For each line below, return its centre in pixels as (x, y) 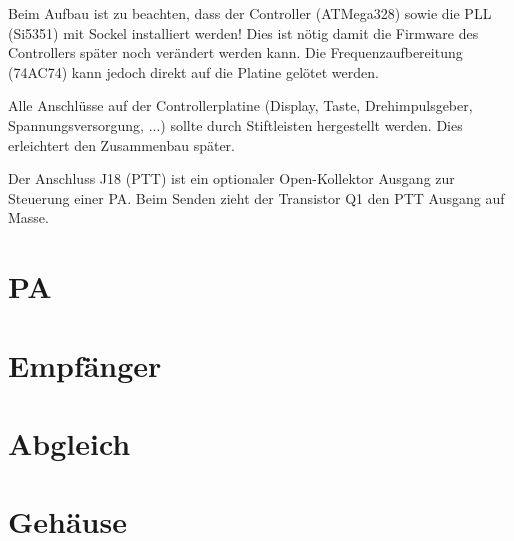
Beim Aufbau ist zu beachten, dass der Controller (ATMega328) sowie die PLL (250, 13)
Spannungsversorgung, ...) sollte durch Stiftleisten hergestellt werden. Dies (235, 124)
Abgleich (69, 442)
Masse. (28, 217)
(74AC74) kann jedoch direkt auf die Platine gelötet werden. (193, 71)
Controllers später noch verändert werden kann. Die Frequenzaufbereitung (235, 52)
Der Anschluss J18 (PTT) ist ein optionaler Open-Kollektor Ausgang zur (231, 178)
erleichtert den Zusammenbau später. (121, 144)
